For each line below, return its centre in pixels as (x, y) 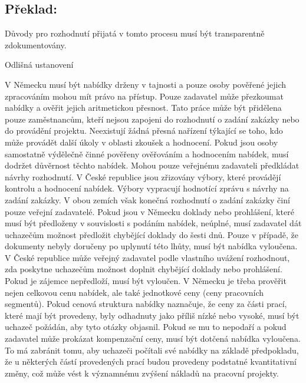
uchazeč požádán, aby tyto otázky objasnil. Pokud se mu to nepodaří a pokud (146, 327)
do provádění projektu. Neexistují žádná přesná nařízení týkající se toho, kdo (144, 131)
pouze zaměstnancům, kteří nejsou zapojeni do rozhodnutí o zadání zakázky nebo (152, 119)
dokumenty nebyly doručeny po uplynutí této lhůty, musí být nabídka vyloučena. (151, 246)
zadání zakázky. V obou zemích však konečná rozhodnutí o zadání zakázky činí (147, 199)
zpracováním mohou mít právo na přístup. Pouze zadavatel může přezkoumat (144, 96)
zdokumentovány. (36, 44)
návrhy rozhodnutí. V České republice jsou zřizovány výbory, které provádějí (143, 176)
